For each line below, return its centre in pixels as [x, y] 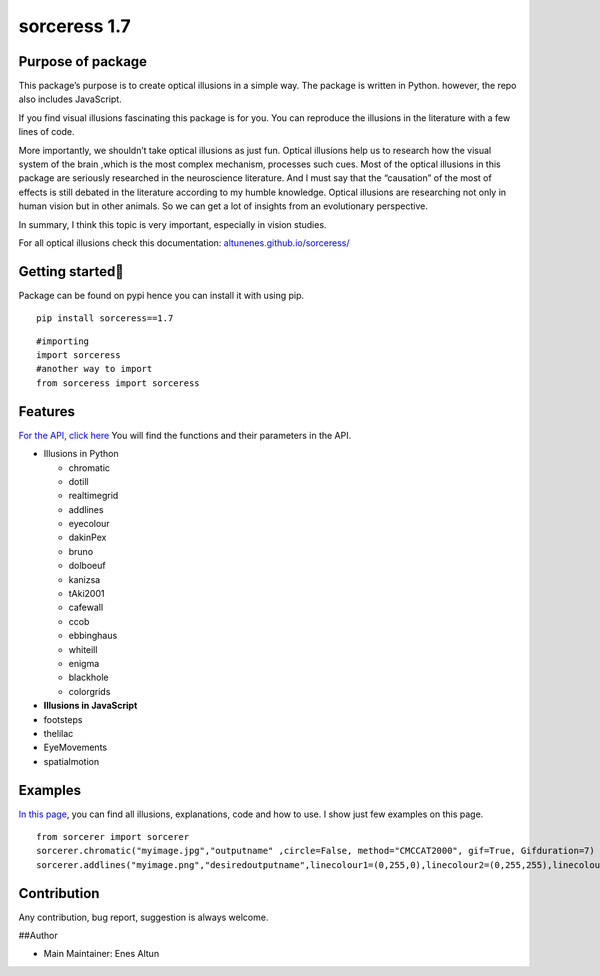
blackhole [88, 677]
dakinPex [87, 537]
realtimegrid [93, 496]
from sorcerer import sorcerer [113, 837]
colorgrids [89, 691]
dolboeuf [87, 566]
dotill [78, 481]
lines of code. [46, 132]
